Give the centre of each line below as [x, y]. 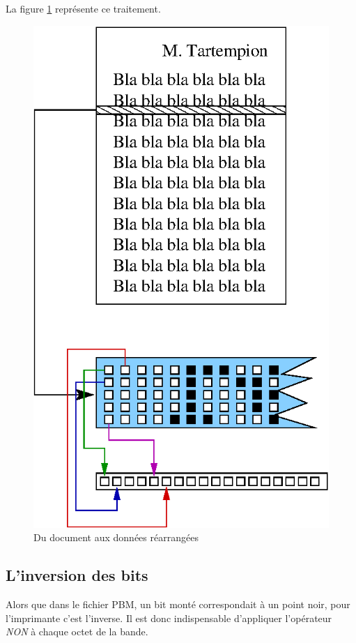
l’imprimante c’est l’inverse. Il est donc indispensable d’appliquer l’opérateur [169, 618]
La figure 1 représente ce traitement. [83, 8]
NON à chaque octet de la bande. [77, 631]
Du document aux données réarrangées [116, 537]
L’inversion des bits [77, 575]
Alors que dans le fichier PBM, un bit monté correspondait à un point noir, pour [178, 604]
